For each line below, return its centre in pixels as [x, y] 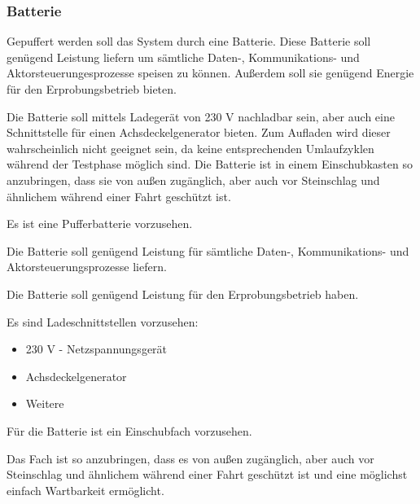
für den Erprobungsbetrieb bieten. [92, 89]
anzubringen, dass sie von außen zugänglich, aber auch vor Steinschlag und [193, 180]
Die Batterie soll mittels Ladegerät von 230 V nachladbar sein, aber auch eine [201, 116]
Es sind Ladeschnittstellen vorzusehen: [103, 321]
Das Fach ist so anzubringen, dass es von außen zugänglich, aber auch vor [190, 458]
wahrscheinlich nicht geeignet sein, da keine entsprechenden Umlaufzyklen [190, 148]
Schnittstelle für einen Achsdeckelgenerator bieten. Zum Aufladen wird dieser [199, 132]
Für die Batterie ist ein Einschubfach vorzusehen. [129, 430]
